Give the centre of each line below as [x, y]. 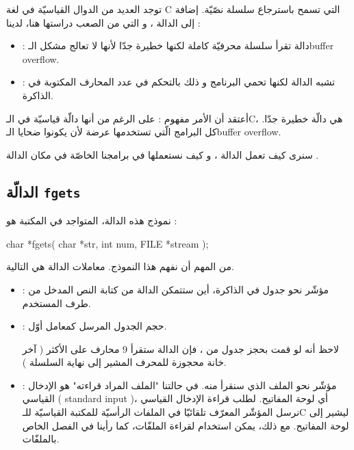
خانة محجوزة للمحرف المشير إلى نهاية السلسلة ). [124, 362]
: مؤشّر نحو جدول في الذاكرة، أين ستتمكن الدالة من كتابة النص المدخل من [176, 289]
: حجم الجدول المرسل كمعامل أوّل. [94, 326]
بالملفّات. [41, 439]
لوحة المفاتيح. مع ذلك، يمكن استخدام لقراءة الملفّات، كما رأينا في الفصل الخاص [186, 425]
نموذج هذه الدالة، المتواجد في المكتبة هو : [92, 221]
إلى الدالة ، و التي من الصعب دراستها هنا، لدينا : [103, 22]
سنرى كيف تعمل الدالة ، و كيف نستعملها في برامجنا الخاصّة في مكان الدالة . [163, 154]
